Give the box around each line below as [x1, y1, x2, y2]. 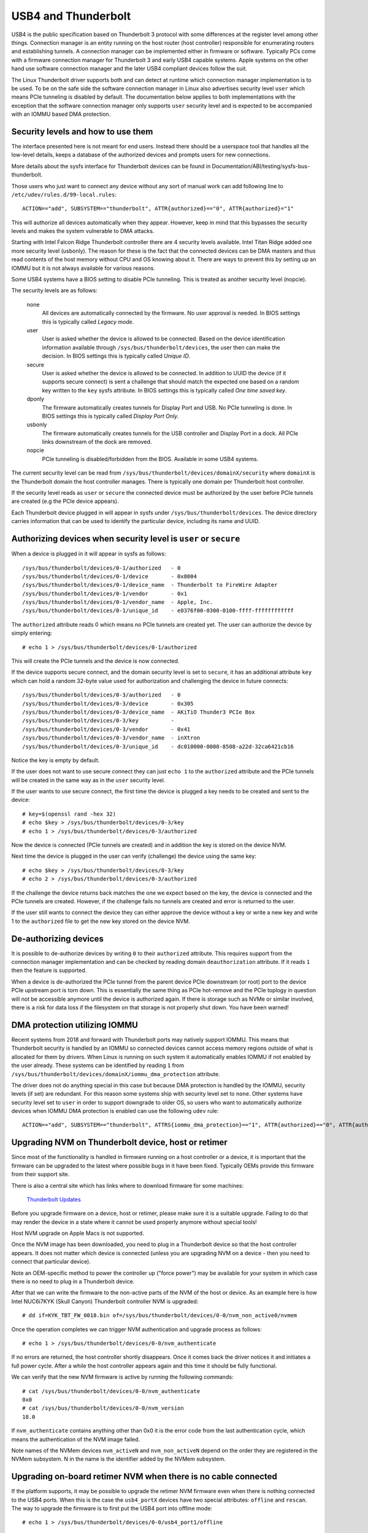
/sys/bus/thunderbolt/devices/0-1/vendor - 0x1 [22, 590, 187, 597]
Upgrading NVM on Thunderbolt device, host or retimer [11, 1137, 228, 1148]
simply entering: [11, 629, 52, 637]
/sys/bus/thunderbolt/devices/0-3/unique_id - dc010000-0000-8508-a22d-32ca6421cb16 [22, 743, 294, 750]
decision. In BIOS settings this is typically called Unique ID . [42, 353, 191, 360]
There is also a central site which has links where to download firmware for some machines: [11, 1182, 244, 1189]
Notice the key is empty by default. [11, 756, 100, 763]
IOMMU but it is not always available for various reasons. [11, 264, 156, 272]
